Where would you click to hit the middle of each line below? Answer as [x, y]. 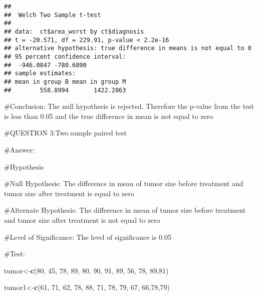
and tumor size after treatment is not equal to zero [82, 219]
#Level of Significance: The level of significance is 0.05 [88, 237]
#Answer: [19, 150]
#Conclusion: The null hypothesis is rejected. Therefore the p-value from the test [129, 106]
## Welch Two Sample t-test [53, 15]
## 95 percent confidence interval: [65, 56]
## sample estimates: [40, 73]
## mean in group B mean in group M [65, 82]
